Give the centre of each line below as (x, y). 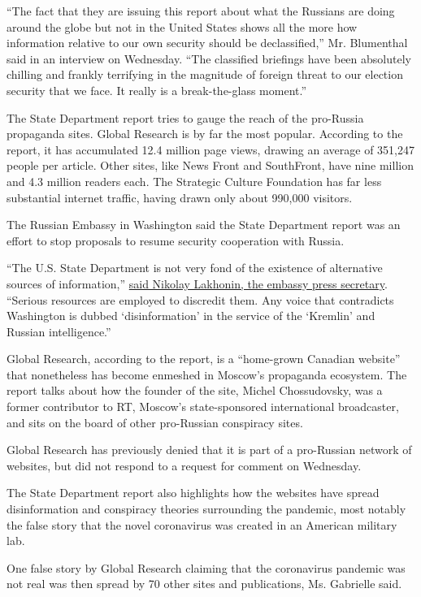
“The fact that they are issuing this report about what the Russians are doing (201, 11)
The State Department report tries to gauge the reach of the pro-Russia (185, 117)
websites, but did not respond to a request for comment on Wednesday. (184, 465)
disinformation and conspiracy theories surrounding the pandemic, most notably (206, 509)
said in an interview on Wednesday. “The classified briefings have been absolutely (209, 58)
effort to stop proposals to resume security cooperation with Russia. (176, 240)
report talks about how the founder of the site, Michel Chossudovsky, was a (195, 390)
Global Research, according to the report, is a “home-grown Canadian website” (204, 359)
